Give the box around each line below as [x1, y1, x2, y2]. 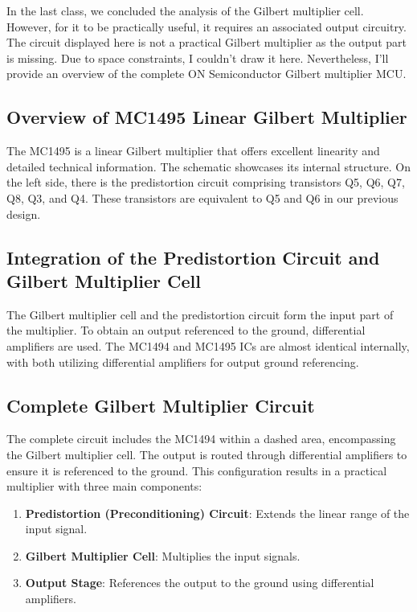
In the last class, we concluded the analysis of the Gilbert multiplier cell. [6, 2, 364, 18]
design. [6, 205, 41, 222]
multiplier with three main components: [6, 478, 202, 495]
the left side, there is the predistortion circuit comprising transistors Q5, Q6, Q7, [6, 174, 405, 191]
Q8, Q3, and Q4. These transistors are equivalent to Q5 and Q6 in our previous [6, 189, 399, 206]
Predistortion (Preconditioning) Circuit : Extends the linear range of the [25, 504, 410, 521]
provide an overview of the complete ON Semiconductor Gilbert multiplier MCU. [6, 65, 407, 82]
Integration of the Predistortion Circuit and [6, 244, 380, 269]
